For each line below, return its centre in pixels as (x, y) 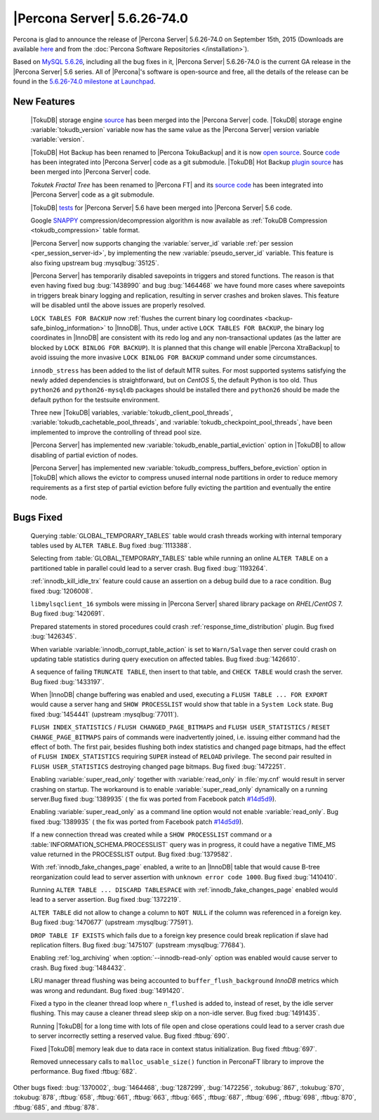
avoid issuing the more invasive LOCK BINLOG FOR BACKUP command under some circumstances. (174, 357)
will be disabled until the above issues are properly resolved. (118, 305)
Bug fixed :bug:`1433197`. (67, 681)
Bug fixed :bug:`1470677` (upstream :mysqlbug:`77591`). (112, 922)
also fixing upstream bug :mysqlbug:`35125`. (95, 262)
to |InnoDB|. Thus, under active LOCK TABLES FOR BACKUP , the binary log (216, 328)
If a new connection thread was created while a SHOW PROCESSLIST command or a (151, 834)
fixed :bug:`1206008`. (62, 591)
